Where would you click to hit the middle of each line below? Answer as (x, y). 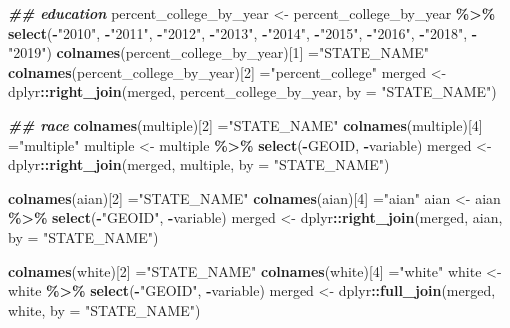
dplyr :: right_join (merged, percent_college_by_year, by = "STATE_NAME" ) (252, 91)
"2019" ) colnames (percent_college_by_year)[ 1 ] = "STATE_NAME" (219, 52)
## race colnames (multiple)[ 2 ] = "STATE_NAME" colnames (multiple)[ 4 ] (245, 124)
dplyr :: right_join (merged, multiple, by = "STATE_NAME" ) (199, 164)
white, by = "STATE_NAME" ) (104, 309)
